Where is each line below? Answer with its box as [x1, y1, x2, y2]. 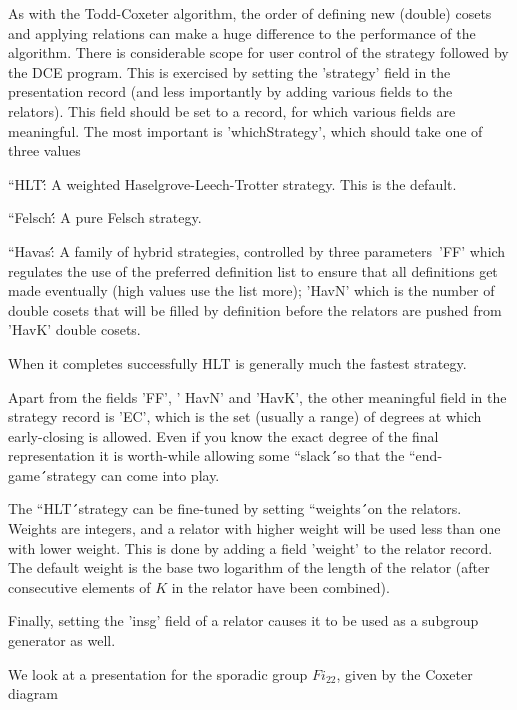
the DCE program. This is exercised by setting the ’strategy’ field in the [8, 61, 451, 82]
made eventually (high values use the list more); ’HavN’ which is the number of [8, 280, 495, 301]
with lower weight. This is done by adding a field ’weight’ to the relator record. [8, 537, 493, 558]
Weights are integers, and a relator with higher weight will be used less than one [8, 518, 501, 539]
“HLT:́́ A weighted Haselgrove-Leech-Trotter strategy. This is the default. [8, 173, 457, 194]
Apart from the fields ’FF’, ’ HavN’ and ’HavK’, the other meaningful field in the [8, 386, 507, 407]
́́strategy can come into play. [39, 464, 220, 485]
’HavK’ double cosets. [8, 319, 141, 340]
